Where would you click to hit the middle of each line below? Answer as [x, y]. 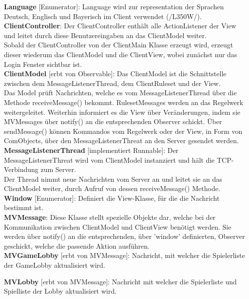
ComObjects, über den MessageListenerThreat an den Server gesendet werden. [121, 140]
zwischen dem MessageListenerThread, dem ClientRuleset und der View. [112, 83]
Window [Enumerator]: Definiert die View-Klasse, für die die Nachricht [112, 198]
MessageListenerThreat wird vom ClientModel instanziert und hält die [109, 160]
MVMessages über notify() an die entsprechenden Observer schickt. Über [113, 121]
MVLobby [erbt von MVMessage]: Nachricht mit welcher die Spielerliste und [120, 281]
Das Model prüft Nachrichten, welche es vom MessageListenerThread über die [120, 93]
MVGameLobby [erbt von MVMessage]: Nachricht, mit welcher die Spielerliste [124, 255]
